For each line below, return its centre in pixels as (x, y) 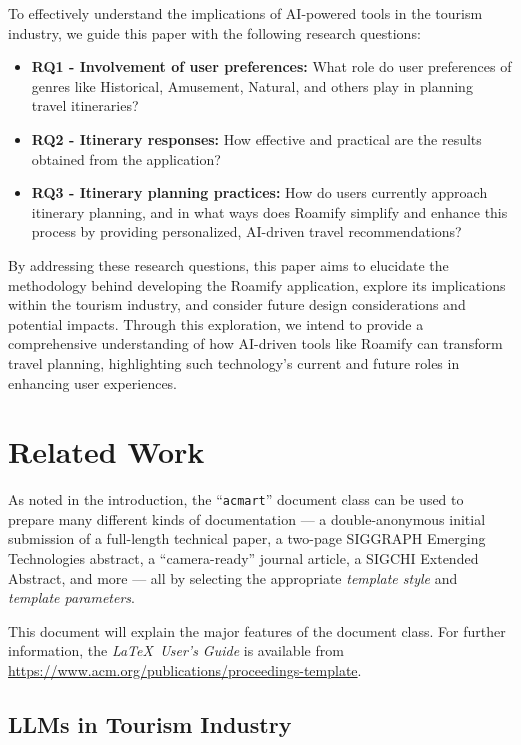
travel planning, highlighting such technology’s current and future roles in (234, 362)
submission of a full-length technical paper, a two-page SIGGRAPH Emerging (247, 538)
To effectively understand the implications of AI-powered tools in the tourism (245, 13)
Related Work (106, 451)
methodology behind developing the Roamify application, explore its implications (257, 284)
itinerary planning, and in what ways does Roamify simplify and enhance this (269, 211)
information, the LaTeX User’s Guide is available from (176, 650)
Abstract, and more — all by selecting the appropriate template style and (233, 577)
